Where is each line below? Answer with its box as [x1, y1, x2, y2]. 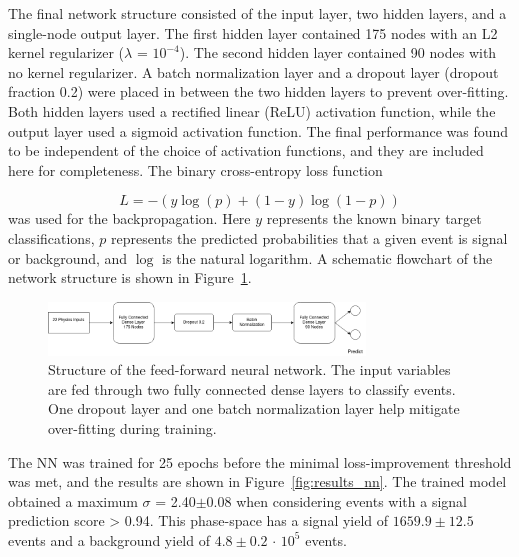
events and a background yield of [8, 529, 210, 550]
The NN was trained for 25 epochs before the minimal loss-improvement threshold [8, 451, 512, 472]
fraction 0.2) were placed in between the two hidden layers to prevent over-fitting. [8, 81, 509, 102]
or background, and [8, 247, 128, 268]
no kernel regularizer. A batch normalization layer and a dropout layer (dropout [8, 61, 499, 82]
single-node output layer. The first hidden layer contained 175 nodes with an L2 [8, 22, 498, 43]
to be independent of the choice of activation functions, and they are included [8, 140, 484, 161]
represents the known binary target [266, 208, 482, 229]
